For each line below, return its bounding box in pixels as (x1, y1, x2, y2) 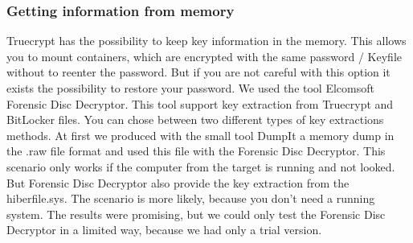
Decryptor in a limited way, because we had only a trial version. (6, 221, 322, 238)
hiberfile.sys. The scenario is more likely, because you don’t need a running (6, 190, 375, 207)
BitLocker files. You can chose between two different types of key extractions (6, 111, 384, 128)
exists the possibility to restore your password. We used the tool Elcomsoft (6, 80, 374, 96)
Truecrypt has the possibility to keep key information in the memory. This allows (6, 32, 407, 49)
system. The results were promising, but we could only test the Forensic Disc (6, 205, 386, 222)
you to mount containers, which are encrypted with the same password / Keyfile (6, 47, 402, 64)
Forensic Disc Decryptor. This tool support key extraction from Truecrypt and (6, 95, 394, 112)
